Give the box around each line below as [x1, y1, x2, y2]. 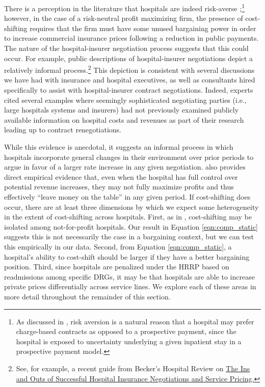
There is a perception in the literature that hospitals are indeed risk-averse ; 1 [4, 2, 245, 13]
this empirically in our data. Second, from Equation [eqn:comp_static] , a [4, 241, 232, 252]
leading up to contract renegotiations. [4, 124, 122, 135]
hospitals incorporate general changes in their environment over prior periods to [4, 151, 254, 162]
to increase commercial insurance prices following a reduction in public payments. [4, 33, 259, 43]
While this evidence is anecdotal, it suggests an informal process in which [4, 142, 233, 152]
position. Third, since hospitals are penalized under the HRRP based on [4, 261, 229, 272]
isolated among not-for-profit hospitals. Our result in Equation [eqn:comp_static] [4, 221, 258, 232]
